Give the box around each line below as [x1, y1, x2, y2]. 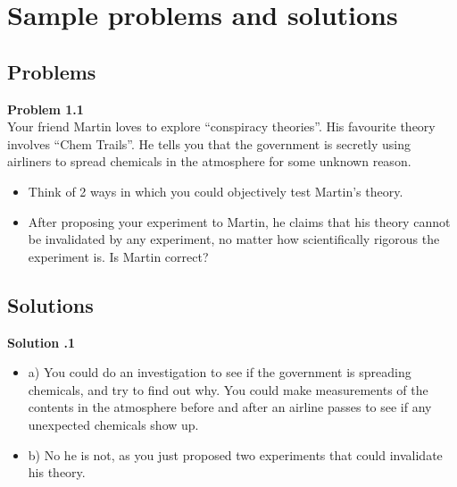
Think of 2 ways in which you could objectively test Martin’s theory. [28, 181, 403, 200]
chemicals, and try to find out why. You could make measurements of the [28, 380, 428, 399]
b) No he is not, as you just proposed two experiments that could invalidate [28, 445, 443, 464]
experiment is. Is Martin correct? [28, 247, 209, 265]
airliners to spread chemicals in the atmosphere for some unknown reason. [7, 152, 411, 171]
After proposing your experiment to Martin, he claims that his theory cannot [28, 212, 451, 231]
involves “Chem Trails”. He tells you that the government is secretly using [7, 134, 411, 153]
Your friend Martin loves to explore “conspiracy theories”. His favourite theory [7, 117, 436, 136]
